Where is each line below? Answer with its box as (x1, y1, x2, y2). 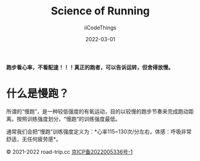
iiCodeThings (84, 24, 116, 31)
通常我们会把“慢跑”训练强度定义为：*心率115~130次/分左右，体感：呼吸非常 (6, 127, 192, 135)
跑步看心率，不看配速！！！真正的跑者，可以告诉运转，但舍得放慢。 (6, 63, 174, 71)
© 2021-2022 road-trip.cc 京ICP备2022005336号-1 (6, 148, 133, 155)
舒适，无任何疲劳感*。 (6, 135, 61, 142)
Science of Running (50, 4, 150, 18)
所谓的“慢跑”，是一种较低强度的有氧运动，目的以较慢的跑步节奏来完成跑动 (6, 108, 189, 115)
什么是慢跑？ (6, 87, 70, 101)
